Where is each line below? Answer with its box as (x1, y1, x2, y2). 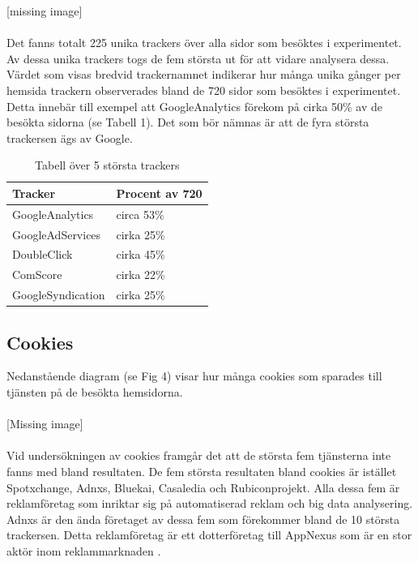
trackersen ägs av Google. (6, 129, 133, 146)
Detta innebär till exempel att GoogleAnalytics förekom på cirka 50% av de (6, 97, 383, 114)
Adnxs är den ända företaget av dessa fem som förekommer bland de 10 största (6, 510, 400, 527)
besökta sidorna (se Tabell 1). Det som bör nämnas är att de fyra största (6, 114, 369, 131)
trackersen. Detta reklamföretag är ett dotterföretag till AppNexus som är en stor (6, 526, 412, 543)
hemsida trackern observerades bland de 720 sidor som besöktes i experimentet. (6, 81, 401, 98)
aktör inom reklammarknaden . (6, 542, 161, 559)
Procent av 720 (116, 184, 203, 201)
